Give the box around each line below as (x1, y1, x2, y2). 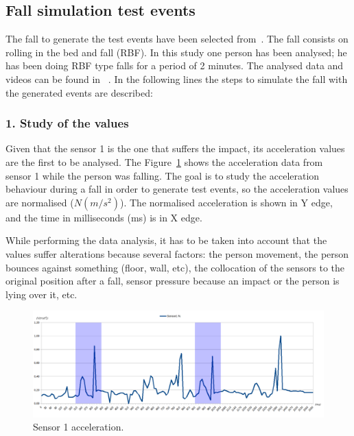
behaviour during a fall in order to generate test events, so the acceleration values (5, 182, 349, 196)
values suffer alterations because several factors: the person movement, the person (5, 246, 349, 261)
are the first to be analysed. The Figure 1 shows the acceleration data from (5, 154, 323, 169)
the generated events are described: (5, 85, 153, 99)
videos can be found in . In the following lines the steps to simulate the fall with (5, 71, 348, 86)
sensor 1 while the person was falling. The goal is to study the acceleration (5, 168, 320, 182)
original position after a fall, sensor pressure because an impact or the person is (5, 274, 340, 288)
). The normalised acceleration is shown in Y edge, (120, 195, 333, 209)
